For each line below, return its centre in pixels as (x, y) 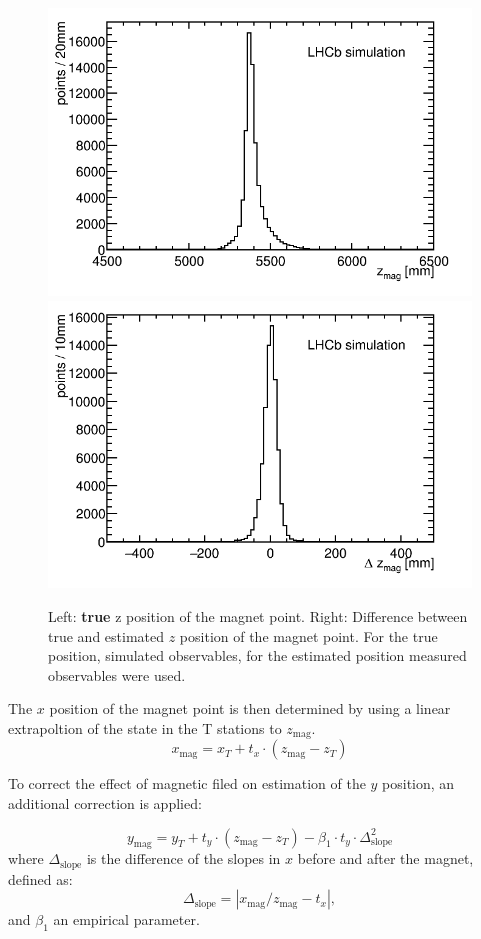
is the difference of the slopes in (183, 858)
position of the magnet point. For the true (308, 635)
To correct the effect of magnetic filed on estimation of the (187, 783)
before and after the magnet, (385, 858)
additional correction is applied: (105, 803)
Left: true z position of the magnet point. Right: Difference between (258, 616)
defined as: (40, 878)
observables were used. (117, 674)
